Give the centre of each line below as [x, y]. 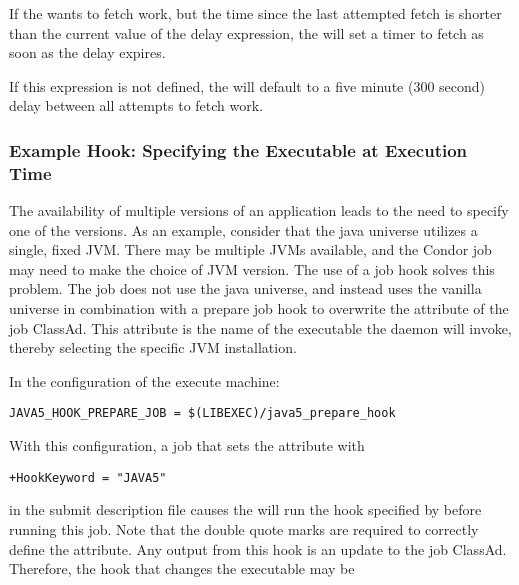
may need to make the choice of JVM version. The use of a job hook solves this [252, 268]
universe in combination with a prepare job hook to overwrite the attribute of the [259, 308]
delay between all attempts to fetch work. [136, 105]
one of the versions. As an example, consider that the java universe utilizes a [243, 229]
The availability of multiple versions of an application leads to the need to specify [259, 210]
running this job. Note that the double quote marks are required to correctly [244, 528]
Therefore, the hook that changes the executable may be [182, 568]
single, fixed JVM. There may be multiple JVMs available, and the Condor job [250, 249]
